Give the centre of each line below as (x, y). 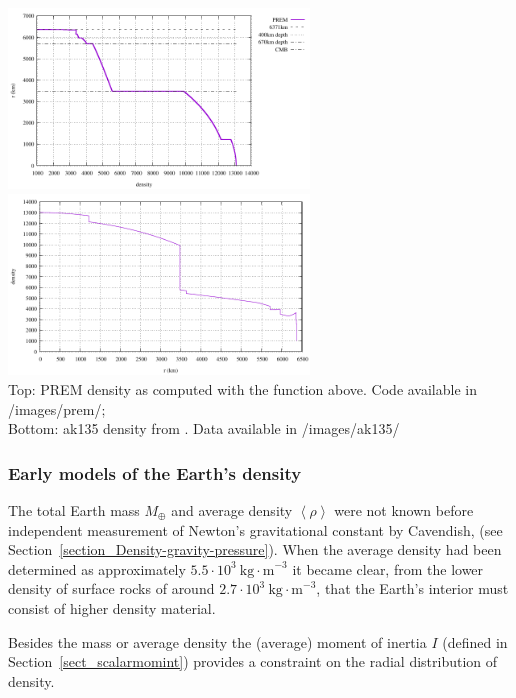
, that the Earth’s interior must (412, 588)
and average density (232, 510)
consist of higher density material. (112, 607)
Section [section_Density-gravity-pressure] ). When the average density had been (255, 549)
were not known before (404, 510)
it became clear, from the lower (388, 568)
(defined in (475, 641)
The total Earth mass (74, 510)
